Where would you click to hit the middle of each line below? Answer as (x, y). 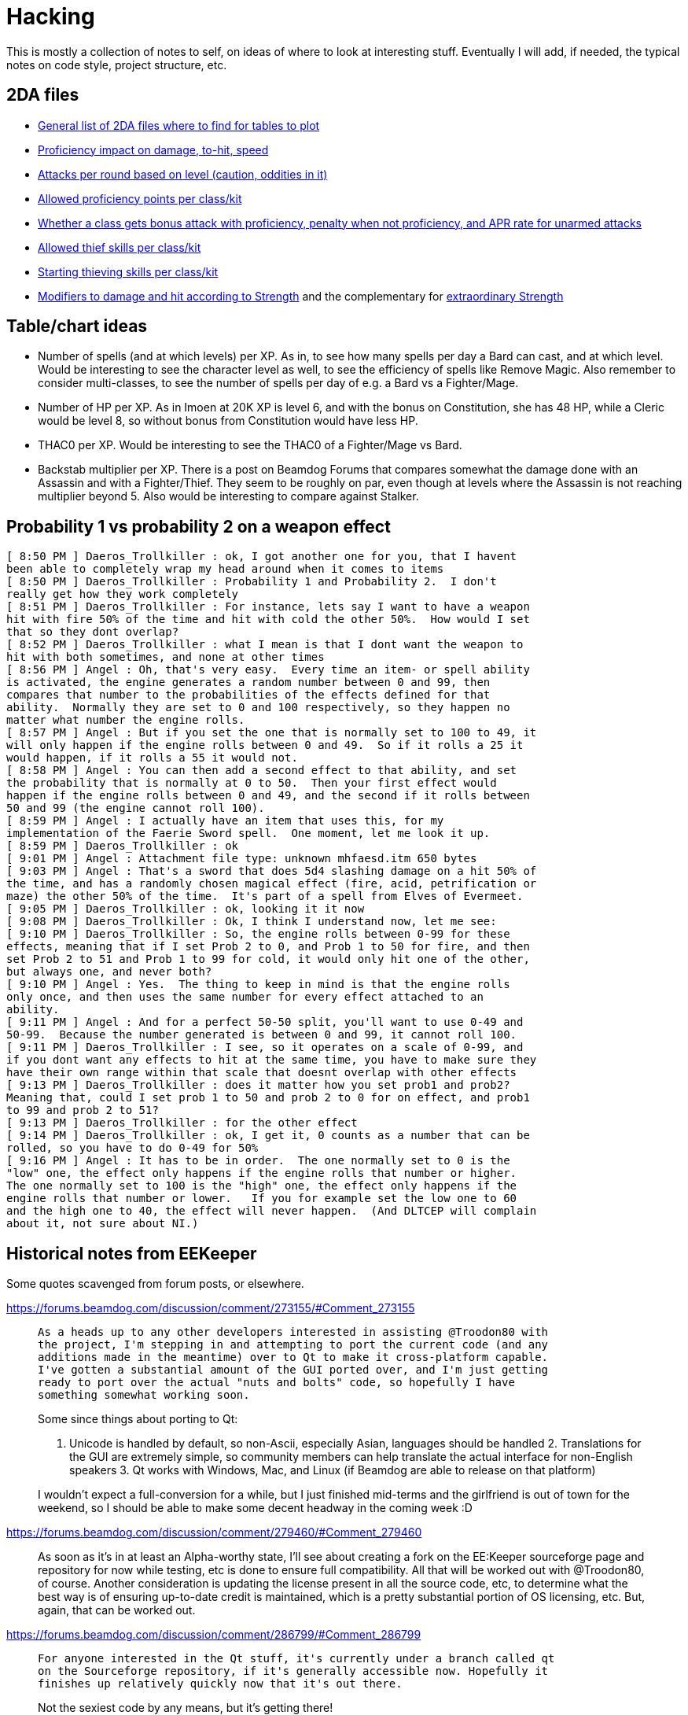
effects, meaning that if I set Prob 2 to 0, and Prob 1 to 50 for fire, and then (268, 947)
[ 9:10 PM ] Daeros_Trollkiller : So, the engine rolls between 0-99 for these (258, 934)
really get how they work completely (123, 594)
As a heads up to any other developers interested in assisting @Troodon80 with (293, 1332)
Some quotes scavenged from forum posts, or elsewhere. (155, 1284)
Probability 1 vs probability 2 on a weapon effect (199, 526)
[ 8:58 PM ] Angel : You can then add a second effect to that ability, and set (262, 771)
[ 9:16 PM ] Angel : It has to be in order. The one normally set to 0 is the (258, 1161)
